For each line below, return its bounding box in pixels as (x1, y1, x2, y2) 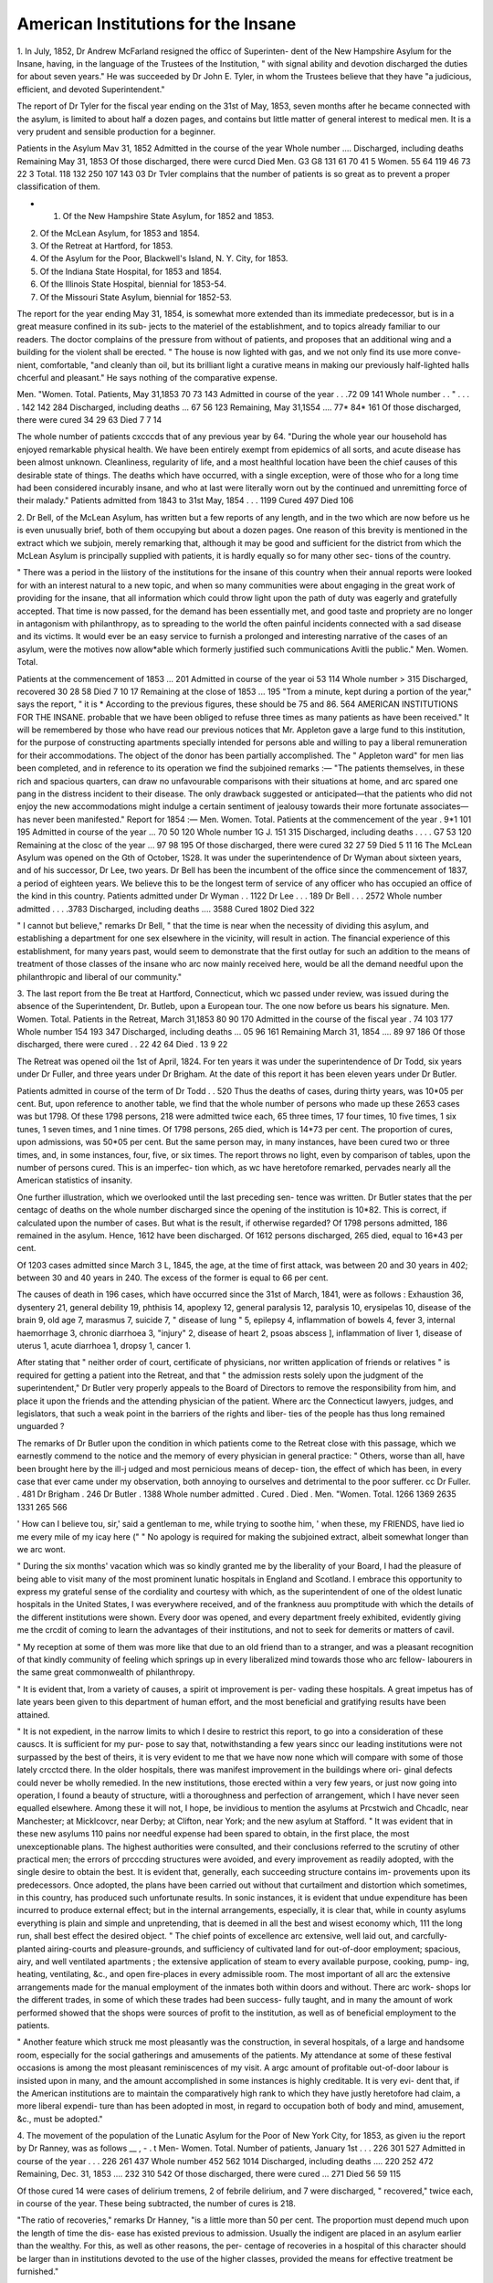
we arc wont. (16, 1543, 66, 1554)
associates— (420, 801, 469, 812)
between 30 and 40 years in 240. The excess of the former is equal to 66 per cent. (16, 1272, 329, 1283)
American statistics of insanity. (16, 1174, 132, 1186)
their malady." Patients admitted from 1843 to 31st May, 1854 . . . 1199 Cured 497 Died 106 (16, 495, 354, 506)
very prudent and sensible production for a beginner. (16, 126, 216, 137)
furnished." (16, 2266, 59, 2277)
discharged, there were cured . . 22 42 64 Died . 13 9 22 (16, 1039, 228, 1050)
